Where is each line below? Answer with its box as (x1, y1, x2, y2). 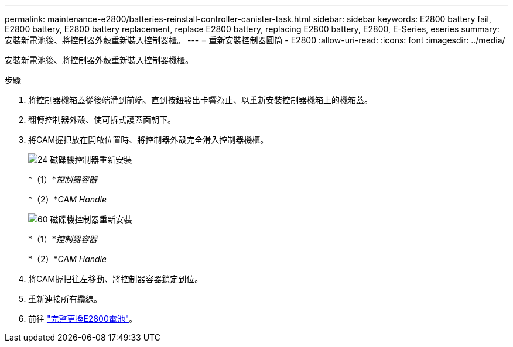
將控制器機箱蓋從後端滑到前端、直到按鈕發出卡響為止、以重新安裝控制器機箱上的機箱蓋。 (28, 95, 372, 105)
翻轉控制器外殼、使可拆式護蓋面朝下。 (28, 115, 176, 125)
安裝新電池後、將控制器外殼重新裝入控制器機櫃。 (5, 55, 193, 65)
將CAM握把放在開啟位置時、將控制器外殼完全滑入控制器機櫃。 (28, 135, 269, 145)
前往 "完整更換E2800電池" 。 (28, 314, 138, 324)
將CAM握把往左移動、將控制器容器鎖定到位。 (28, 274, 203, 284)
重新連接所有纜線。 (28, 294, 102, 304)
